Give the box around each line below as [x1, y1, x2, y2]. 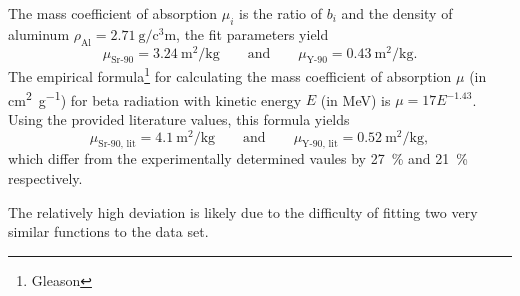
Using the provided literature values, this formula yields [8, 108, 350, 129]
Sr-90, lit [98, 139, 136, 150]
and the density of [341, 3, 453, 23]
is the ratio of [239, 3, 322, 23]
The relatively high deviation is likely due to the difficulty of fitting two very [8, 201, 478, 222]
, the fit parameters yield [176, 23, 329, 44]
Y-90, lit [302, 139, 338, 150]
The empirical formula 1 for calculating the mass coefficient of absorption [8, 63, 452, 87]
